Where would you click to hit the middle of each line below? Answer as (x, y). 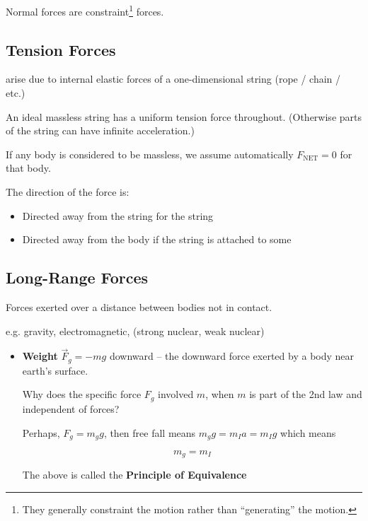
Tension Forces (61, 49)
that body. (28, 168)
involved (176, 394)
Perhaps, (41, 432)
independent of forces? (71, 408)
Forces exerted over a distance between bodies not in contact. (139, 307)
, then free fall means (150, 432)
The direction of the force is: (68, 192)
